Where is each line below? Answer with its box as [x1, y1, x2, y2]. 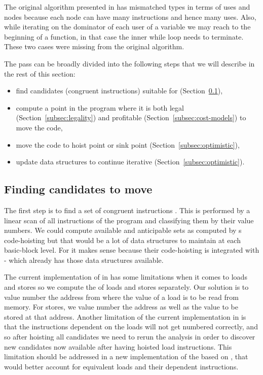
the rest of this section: [4, 68, 76, 79]
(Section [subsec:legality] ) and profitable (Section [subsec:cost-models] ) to [16, 112, 246, 123]
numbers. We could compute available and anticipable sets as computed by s [4, 225, 242, 235]
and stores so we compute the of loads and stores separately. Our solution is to [4, 282, 249, 292]
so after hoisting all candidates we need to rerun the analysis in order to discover [4, 331, 255, 342]
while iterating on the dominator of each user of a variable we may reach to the [4, 21, 251, 32]
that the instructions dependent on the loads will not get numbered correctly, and [4, 321, 258, 332]
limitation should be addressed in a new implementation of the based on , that [4, 351, 248, 362]
